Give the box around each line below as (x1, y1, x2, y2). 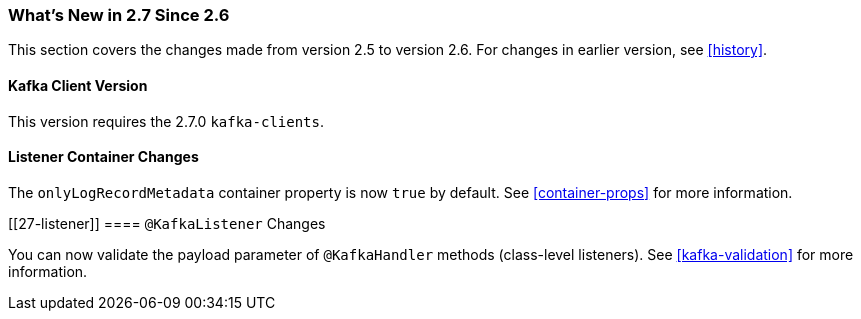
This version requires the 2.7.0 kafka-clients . (8, 112, 324, 130)
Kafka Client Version (8, 76, 148, 94)
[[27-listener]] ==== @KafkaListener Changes (8, 214, 326, 232)
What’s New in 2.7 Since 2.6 (8, 5, 230, 25)
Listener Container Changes (8, 148, 199, 166)
